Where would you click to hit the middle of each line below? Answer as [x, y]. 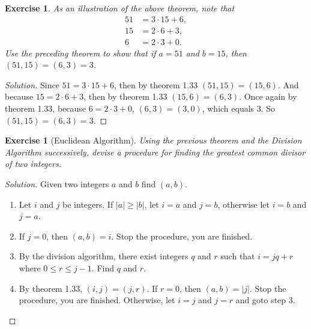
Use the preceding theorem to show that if [80, 53]
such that [238, 256]
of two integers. [33, 164]
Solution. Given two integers [57, 184]
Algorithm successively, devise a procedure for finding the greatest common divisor [155, 152]
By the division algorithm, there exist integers [104, 256]
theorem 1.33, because [46, 108]
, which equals [228, 108]
